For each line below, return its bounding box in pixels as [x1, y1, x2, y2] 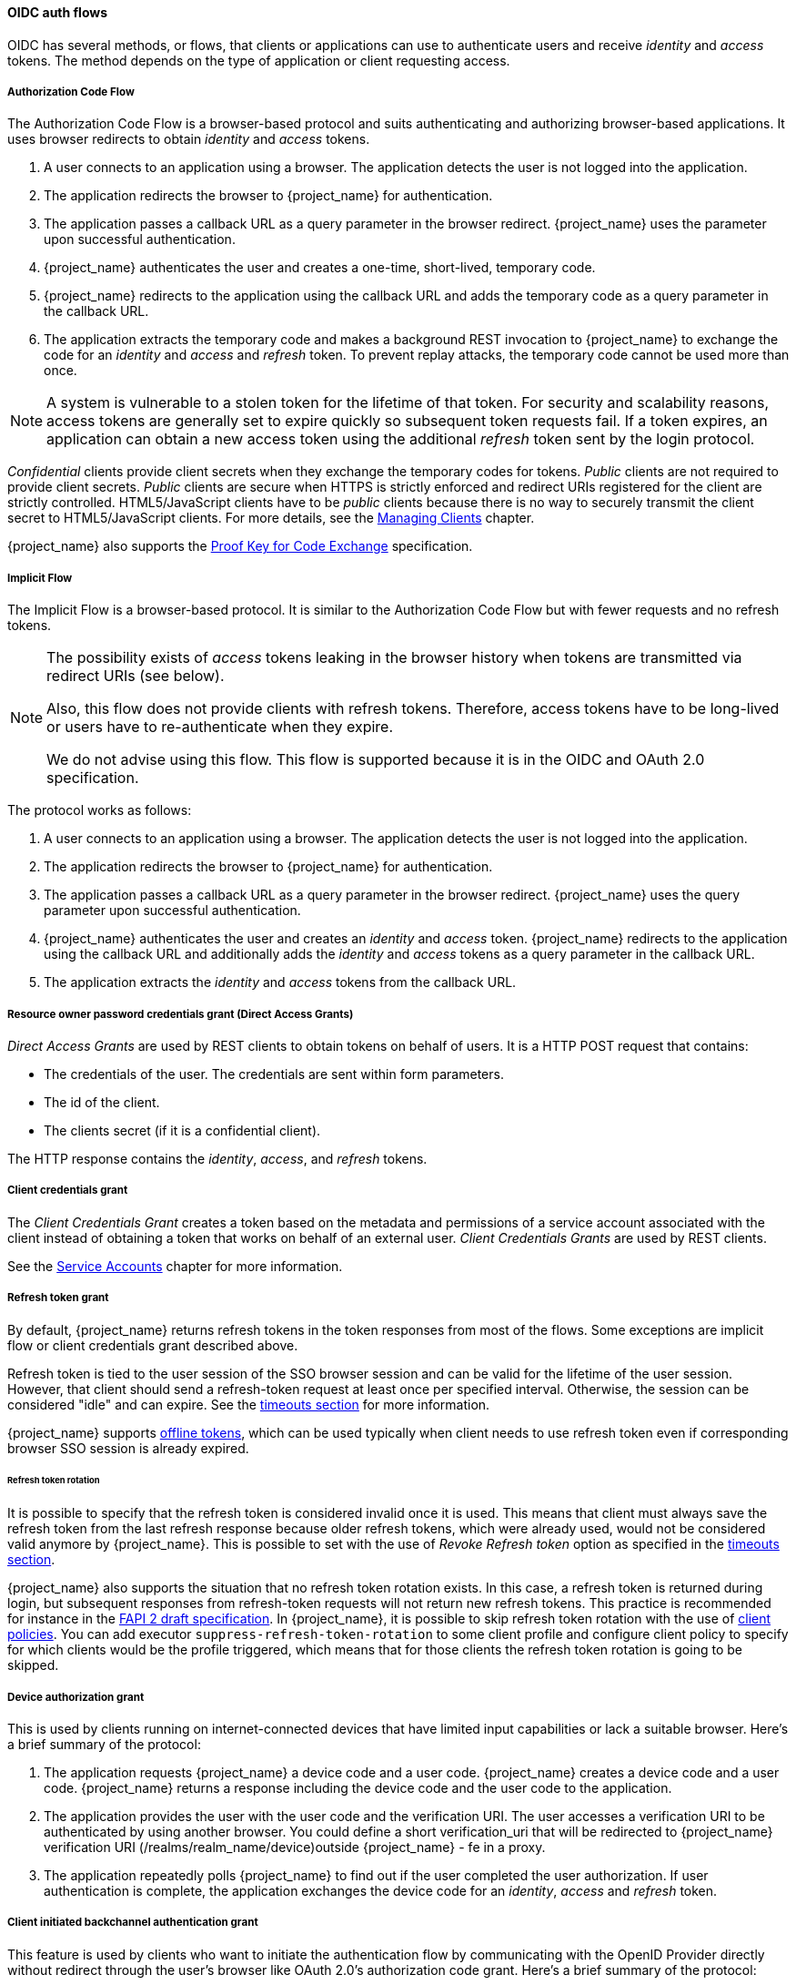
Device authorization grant [7, 1690, 145, 1704]
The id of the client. [44, 1094, 160, 1110]
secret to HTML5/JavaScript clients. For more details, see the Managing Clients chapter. [7, 510, 535, 526]
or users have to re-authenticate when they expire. [46, 718, 394, 737]
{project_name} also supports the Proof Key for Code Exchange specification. [7, 538, 473, 555]
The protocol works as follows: [7, 802, 192, 819]
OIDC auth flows [7, 5, 108, 20]
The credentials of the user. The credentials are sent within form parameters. [44, 1065, 504, 1082]
